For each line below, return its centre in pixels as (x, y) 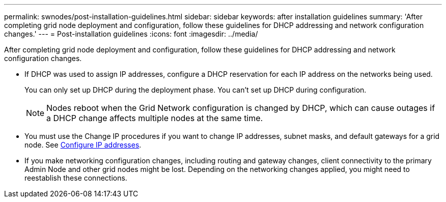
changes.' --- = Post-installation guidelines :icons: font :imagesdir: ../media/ (131, 34)
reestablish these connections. (76, 178)
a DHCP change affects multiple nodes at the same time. (155, 118)
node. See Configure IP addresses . (83, 145)
